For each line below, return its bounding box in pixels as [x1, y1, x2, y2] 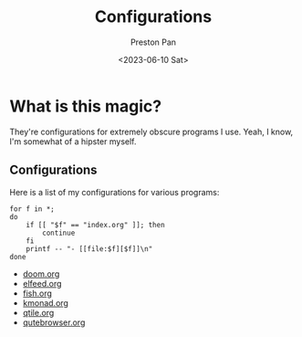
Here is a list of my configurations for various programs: [9, 186, 220, 197]
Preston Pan [130, 37, 176, 47]
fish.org [22, 288, 53, 299]
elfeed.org [22, 278, 62, 289]
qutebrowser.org [22, 317, 86, 328]
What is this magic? [9, 96, 162, 116]
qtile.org [22, 307, 55, 318]
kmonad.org [22, 297, 68, 308]
